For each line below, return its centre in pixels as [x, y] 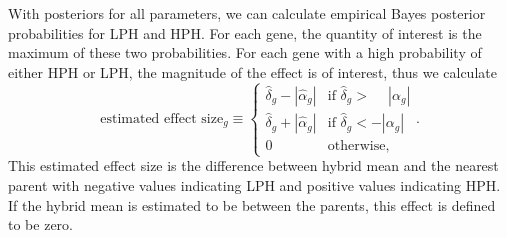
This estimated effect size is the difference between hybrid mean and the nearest [253, 165]
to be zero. [40, 224]
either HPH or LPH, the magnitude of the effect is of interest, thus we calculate [252, 71]
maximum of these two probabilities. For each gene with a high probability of [245, 52]
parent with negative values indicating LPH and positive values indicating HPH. [254, 185]
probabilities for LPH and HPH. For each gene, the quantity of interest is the [245, 32]
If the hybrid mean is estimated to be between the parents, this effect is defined [252, 204]
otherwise [356, 146]
